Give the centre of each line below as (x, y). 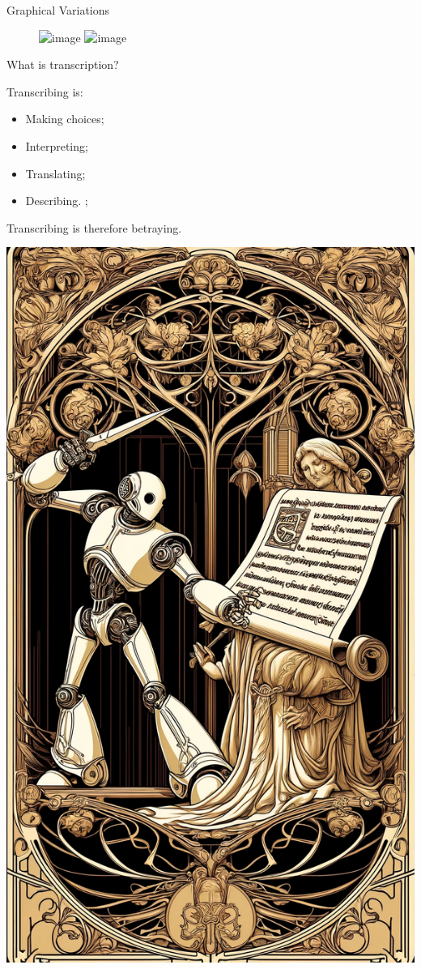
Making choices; (65, 119)
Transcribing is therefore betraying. (94, 227)
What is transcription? (63, 64)
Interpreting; (57, 145)
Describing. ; (57, 201)
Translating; (55, 173)
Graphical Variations (58, 10)
